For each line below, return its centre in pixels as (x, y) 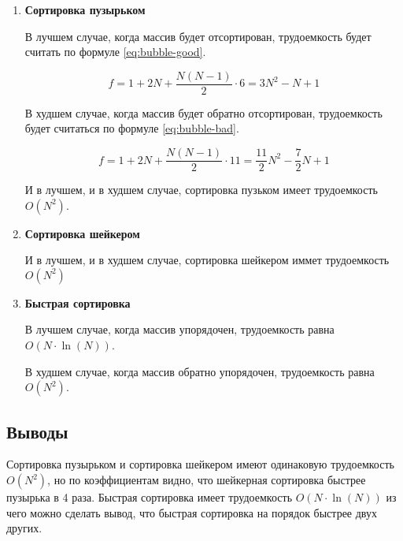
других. (24, 528)
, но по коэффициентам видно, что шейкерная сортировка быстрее (207, 480)
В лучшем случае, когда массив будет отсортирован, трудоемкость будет (198, 36)
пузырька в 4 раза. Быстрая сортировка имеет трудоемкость (150, 497)
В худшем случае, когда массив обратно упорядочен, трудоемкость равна (200, 371)
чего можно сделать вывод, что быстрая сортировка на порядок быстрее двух (192, 512)
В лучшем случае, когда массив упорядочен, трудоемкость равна (179, 329)
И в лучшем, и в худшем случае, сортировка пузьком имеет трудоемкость (201, 190)
